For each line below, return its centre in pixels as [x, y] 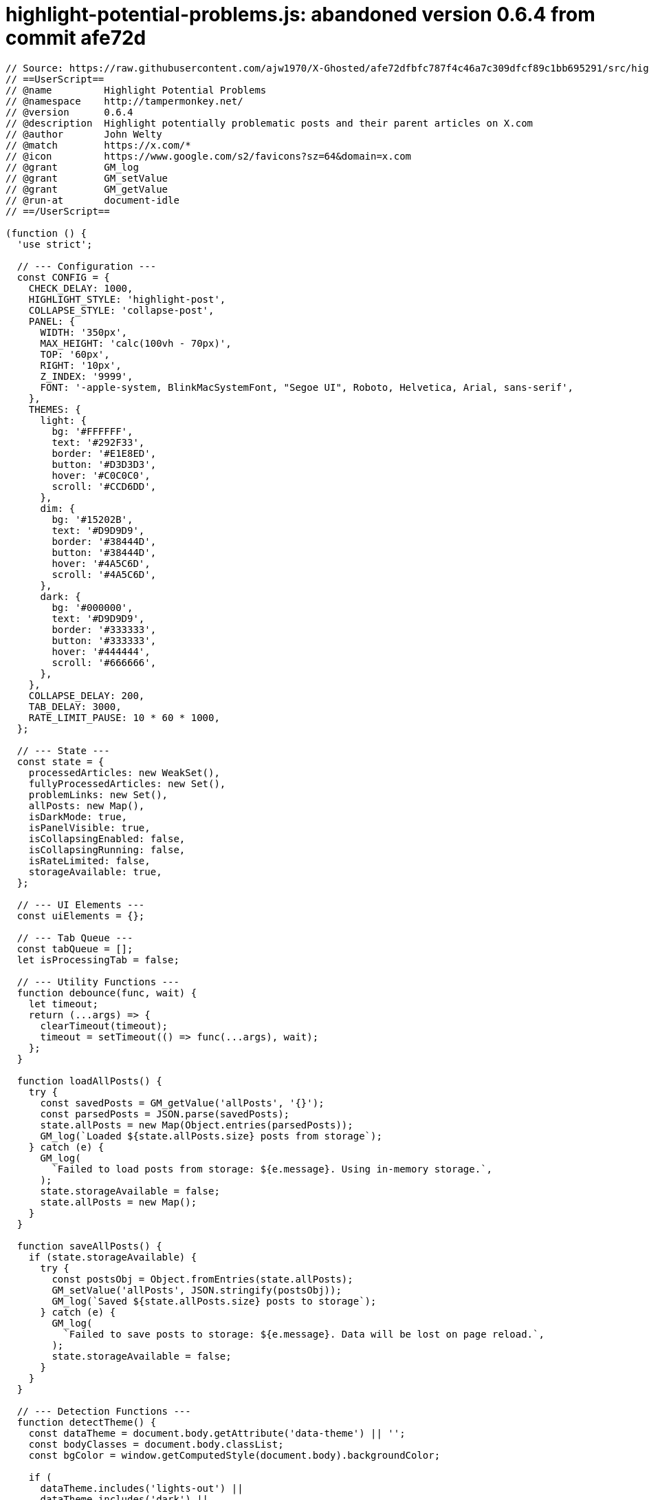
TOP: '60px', [75, 354]
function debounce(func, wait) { [107, 993]
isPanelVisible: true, [89, 827]
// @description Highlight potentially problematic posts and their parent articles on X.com [269, 123]
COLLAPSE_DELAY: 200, [87, 695]
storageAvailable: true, [95, 871]
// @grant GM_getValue [87, 189]
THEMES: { [55, 409]
